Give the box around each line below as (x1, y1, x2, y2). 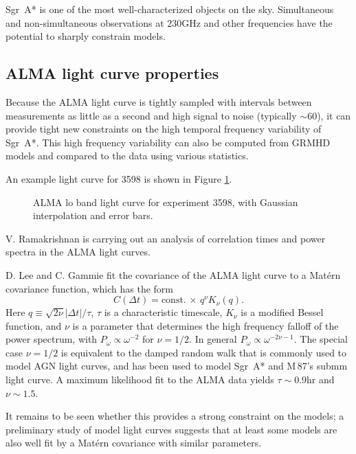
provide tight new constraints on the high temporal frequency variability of (5, 122, 322, 136)
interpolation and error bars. (33, 208, 153, 223)
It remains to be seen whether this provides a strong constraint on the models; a (5, 409, 344, 423)
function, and (5, 318, 62, 332)
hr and (307, 372, 335, 387)
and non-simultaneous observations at (5, 15, 164, 30)
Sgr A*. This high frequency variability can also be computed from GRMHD (5, 135, 331, 149)
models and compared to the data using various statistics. (5, 148, 249, 163)
